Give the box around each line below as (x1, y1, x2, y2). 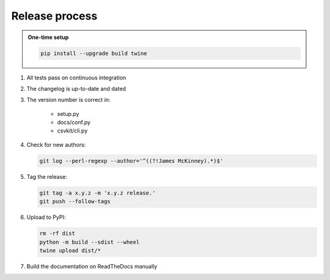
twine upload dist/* (39, 247, 101, 254)
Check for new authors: (26, 141, 86, 148)
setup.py (57, 110, 79, 117)
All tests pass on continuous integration (26, 74, 127, 81)
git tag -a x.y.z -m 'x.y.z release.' (39, 189, 156, 196)
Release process (11, 9, 98, 23)
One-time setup (28, 34, 69, 41)
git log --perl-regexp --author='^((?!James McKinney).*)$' (39, 157, 224, 164)
